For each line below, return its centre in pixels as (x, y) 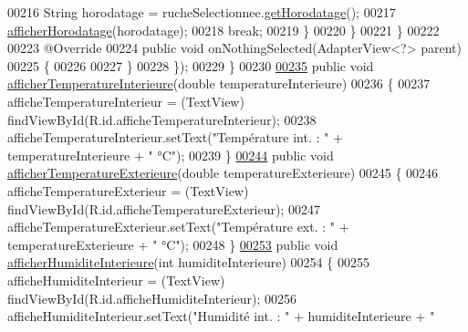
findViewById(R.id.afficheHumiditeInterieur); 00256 (152, 298)
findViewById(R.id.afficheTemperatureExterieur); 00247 (164, 208)
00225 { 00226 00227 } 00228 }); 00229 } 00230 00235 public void (191, 65)
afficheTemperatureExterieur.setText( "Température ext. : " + (178, 227)
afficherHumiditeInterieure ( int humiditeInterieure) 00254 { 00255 (188, 262)
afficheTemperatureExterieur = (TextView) (128, 190)
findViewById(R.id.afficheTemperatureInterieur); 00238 (162, 119)
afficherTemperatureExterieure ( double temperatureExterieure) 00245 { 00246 (223, 173)
